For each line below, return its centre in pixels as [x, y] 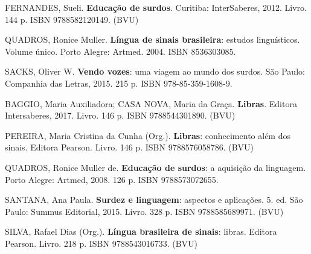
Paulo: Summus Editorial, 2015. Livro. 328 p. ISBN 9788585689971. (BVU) [144, 211]
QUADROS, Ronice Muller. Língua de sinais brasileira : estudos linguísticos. [152, 39]
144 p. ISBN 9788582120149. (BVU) [72, 19]
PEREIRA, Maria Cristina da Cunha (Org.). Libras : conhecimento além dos [148, 135]
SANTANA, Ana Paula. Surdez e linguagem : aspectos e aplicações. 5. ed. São [154, 200]
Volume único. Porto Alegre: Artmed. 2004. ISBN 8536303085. [120, 51]
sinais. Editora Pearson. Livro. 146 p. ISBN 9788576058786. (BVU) [130, 147]
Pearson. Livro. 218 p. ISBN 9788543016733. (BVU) [101, 243]
